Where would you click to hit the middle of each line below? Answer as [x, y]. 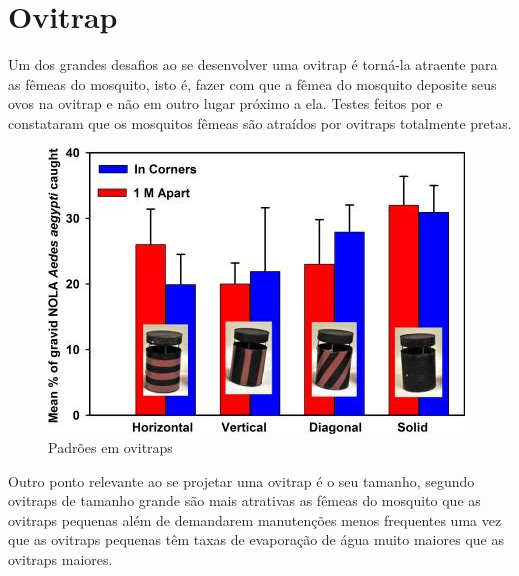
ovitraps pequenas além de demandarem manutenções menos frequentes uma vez [255, 519]
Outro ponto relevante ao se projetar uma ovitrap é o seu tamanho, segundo [241, 480]
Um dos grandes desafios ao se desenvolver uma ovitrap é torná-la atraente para [253, 64]
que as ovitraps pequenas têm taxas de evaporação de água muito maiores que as [256, 539]
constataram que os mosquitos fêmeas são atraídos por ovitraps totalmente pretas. [260, 122]
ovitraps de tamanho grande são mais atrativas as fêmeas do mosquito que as [244, 500]
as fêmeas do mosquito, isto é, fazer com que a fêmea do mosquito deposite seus [252, 83]
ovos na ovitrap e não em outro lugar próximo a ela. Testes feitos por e [225, 103]
